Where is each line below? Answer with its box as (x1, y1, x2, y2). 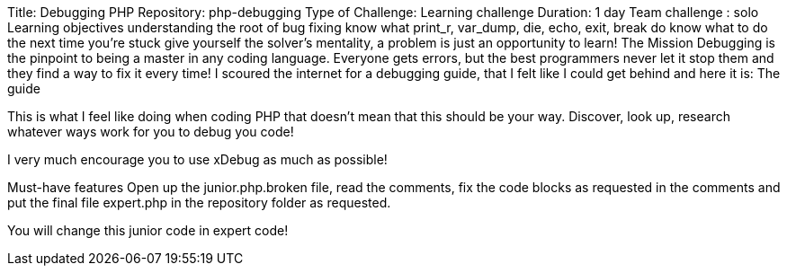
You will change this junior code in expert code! (7, 223, 289, 238)
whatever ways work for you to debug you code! (7, 124, 294, 139)
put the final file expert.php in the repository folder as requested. (7, 195, 391, 210)
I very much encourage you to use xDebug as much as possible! (7, 152, 388, 167)
